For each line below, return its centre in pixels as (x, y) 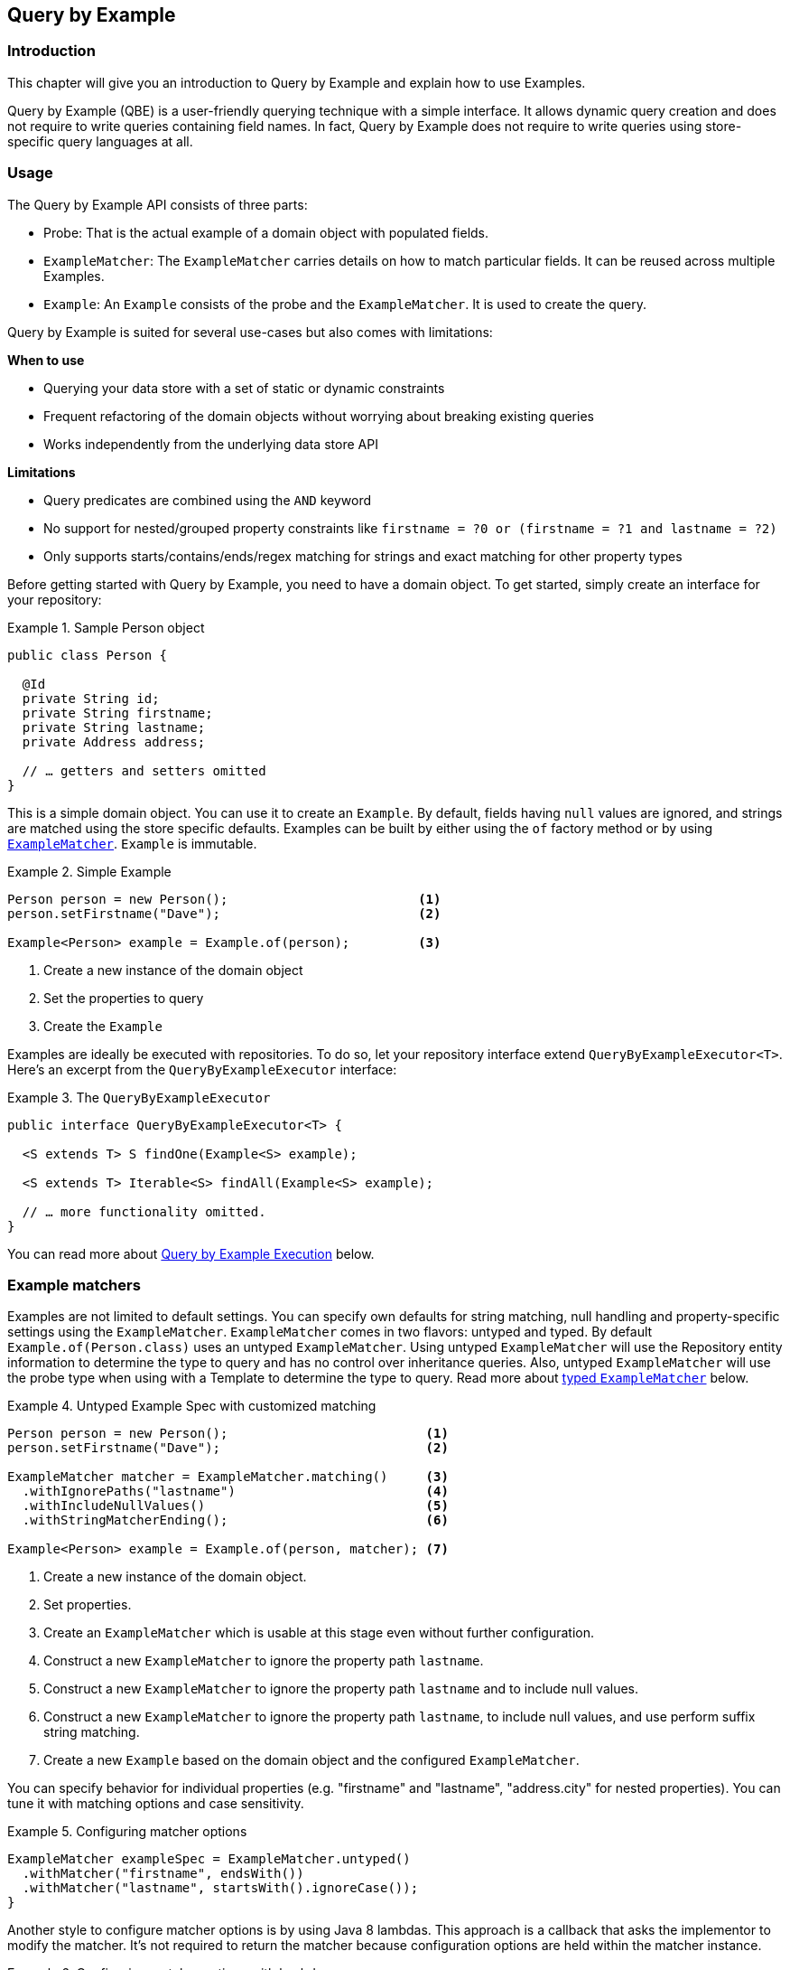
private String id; (91, 698)
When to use (46, 360)
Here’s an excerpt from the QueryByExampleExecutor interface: (202, 1069)
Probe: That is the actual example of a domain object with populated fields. (266, 232)
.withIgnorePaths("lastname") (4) (235, 1492)
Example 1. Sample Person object (106, 627)
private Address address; (114, 741)
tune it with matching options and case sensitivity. (156, 1804)
